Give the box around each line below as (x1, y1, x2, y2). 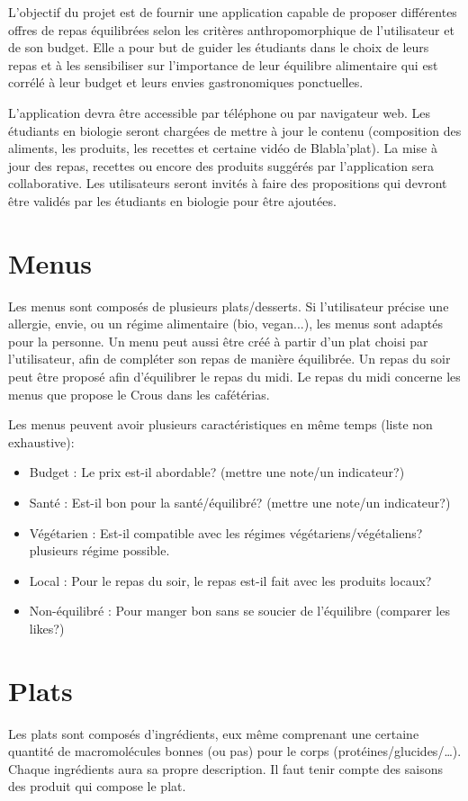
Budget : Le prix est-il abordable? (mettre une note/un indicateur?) (29, 463, 405, 481)
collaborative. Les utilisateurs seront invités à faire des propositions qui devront (8, 174, 447, 193)
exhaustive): (8, 432, 75, 451)
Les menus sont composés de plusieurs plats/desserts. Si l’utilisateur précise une (8, 296, 449, 315)
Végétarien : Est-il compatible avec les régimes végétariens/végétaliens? (29, 523, 423, 542)
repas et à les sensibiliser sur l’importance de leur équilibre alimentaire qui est (8, 55, 438, 74)
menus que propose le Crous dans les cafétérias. (8, 384, 270, 403)
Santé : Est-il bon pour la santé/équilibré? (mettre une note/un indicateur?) (29, 493, 451, 511)
